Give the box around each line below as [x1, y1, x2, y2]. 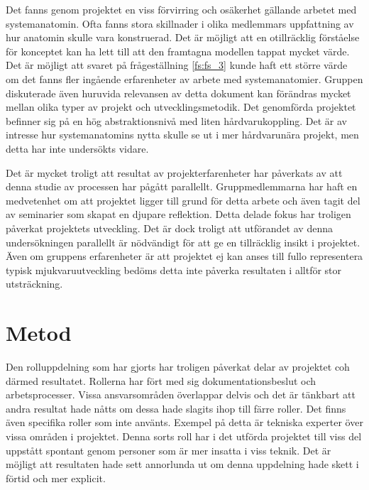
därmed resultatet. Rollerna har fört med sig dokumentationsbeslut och [6, 373, 316, 388]
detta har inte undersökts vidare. [6, 141, 149, 156]
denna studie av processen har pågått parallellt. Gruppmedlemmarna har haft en [6, 179, 358, 194]
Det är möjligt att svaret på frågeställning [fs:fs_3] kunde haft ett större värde [6, 58, 348, 72]
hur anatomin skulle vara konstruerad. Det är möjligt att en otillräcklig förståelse [6, 30, 360, 45]
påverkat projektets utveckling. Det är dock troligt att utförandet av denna [6, 220, 333, 235]
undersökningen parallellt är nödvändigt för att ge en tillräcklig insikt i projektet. [6, 234, 360, 249]
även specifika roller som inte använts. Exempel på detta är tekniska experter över [6, 415, 363, 430]
